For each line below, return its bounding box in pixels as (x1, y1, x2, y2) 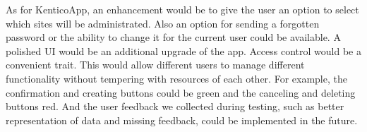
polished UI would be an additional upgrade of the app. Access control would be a (6, 43, 361, 58)
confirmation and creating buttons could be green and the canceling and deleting (6, 85, 356, 100)
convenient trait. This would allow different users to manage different (6, 57, 305, 72)
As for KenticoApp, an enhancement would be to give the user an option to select (6, 2, 359, 16)
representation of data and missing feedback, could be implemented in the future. (6, 112, 358, 127)
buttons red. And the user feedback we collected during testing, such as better (6, 99, 344, 114)
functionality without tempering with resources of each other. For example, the (6, 71, 347, 85)
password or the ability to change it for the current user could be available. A (6, 30, 341, 44)
